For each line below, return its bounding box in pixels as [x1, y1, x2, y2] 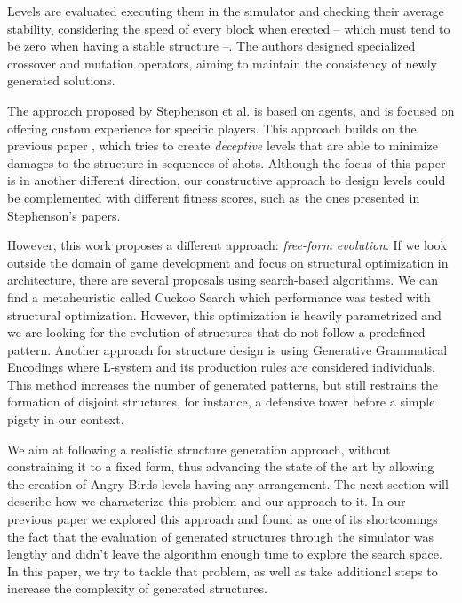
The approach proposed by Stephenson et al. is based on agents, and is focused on [7, 100, 455, 119]
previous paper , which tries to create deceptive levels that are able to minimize [7, 136, 438, 155]
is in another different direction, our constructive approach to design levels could [7, 171, 446, 189]
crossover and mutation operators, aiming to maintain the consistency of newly [7, 53, 437, 72]
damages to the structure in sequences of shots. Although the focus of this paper [7, 153, 446, 172]
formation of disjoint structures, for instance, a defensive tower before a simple [7, 392, 435, 411]
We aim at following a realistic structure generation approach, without [7, 439, 391, 458]
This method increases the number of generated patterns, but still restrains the [7, 374, 438, 393]
